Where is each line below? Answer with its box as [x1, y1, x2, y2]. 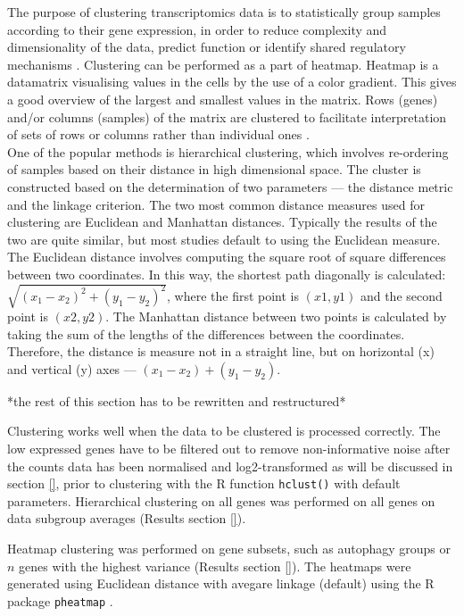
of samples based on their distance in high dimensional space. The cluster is [7, 160, 421, 179]
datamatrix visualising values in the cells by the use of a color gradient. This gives [7, 72, 457, 91]
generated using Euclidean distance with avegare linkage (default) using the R [7, 574, 435, 593]
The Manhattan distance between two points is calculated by [112, 307, 447, 326]
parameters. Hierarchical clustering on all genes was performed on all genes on [7, 491, 435, 510]
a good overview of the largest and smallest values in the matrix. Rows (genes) [7, 89, 438, 108]
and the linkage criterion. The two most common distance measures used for [7, 195, 425, 213]
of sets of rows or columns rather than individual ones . [7, 125, 310, 144]
